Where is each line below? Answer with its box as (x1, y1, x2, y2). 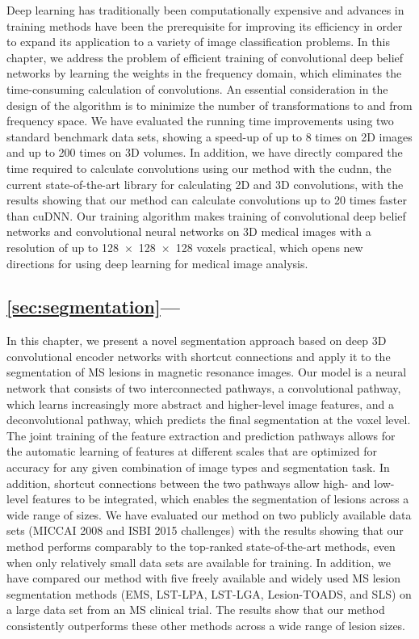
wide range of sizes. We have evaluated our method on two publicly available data (6, 506, 412, 523)
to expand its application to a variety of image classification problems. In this (6, 33, 390, 50)
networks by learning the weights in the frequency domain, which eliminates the (6, 65, 402, 82)
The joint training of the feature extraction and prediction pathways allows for (6, 427, 396, 444)
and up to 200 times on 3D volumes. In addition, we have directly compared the (6, 144, 403, 161)
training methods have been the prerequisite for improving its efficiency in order (6, 17, 403, 34)
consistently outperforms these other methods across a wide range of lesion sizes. (6, 616, 406, 633)
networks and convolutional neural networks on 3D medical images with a (6, 223, 371, 240)
